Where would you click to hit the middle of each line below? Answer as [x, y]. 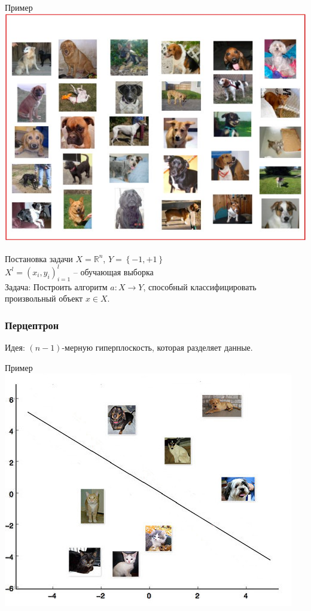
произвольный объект [44, 298]
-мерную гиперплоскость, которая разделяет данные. [157, 347]
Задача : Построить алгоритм [56, 286]
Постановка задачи [39, 258]
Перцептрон [32, 325]
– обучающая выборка [113, 271]
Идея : [15, 347]
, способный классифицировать [200, 286]
